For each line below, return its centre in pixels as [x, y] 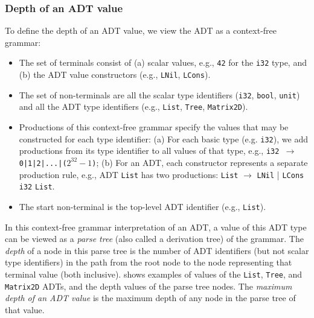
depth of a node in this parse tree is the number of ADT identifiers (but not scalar [157, 250]
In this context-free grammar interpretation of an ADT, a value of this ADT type [156, 227]
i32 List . [37, 186]
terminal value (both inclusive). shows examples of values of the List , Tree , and [154, 274]
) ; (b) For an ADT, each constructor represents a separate [200, 162]
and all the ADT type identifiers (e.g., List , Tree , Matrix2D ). [133, 107]
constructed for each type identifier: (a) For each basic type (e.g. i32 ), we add [163, 138]
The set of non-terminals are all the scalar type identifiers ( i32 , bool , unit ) [159, 94]
